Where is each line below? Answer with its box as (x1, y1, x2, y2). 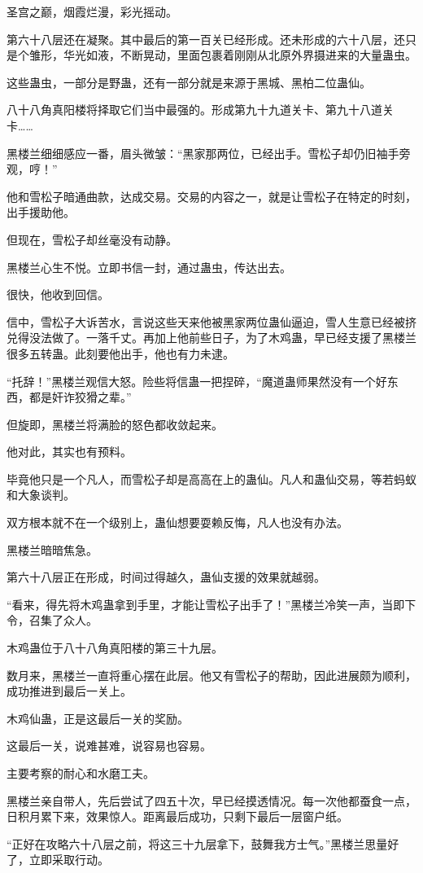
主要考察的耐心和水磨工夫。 (7, 765, 155, 781)
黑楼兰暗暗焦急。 (7, 541, 98, 558)
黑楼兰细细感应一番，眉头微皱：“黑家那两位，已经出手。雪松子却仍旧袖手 (7, 144, 399, 161)
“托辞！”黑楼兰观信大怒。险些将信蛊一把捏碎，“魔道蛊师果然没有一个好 (7, 372, 387, 389)
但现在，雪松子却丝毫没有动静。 (7, 230, 177, 248)
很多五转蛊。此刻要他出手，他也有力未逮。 (7, 344, 234, 362)
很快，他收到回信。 (7, 286, 109, 303)
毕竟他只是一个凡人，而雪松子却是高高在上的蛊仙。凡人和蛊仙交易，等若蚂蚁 (7, 470, 416, 487)
